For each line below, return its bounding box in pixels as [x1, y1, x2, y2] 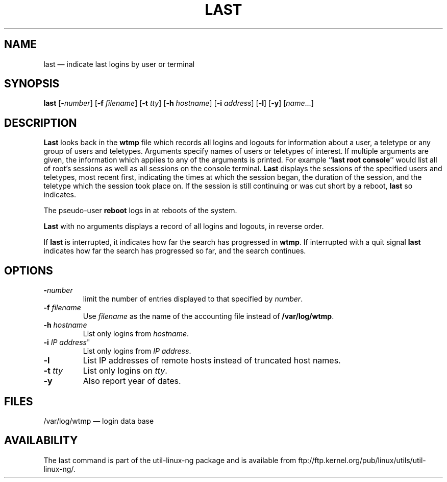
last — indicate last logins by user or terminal [43, 59, 195, 68]
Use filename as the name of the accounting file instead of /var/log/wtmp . [83, 312, 334, 321]
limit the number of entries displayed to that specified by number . [83, 294, 303, 304]
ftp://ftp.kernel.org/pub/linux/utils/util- [298, 455, 426, 465]
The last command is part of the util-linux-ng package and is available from [43, 455, 296, 465]
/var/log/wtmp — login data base [43, 416, 154, 425]
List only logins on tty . [83, 365, 167, 376]
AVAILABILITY [4, 434, 78, 447]
